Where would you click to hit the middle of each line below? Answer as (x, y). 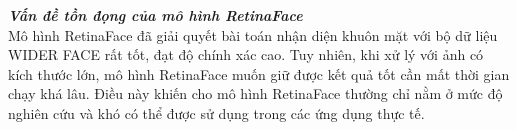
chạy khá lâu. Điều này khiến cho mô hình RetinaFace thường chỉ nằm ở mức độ (255, 93)
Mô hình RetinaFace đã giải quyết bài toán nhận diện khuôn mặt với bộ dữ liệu (253, 34)
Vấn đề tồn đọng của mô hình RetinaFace (155, 15)
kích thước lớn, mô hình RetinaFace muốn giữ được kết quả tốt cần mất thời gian (259, 73)
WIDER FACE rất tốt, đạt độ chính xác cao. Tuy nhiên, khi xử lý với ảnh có (246, 54)
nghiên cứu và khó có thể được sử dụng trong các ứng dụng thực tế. (216, 112)
